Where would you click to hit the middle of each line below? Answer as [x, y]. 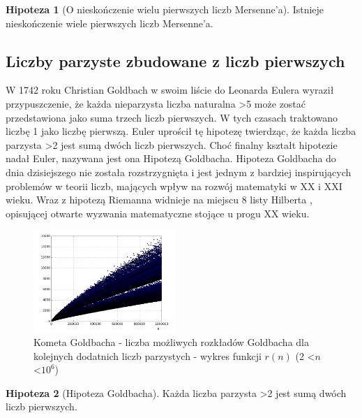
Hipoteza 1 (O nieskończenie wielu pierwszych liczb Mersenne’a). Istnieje [165, 9]
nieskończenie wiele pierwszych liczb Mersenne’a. [110, 23]
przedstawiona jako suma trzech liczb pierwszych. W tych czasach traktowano [172, 117]
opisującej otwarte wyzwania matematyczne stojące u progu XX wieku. [158, 213]
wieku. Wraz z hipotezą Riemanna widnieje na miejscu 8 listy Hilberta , [159, 200]
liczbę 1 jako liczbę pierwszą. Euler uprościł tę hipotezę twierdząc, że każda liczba [181, 131]
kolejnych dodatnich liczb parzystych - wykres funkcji [148, 355]
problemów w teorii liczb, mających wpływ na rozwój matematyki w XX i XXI [174, 186]
